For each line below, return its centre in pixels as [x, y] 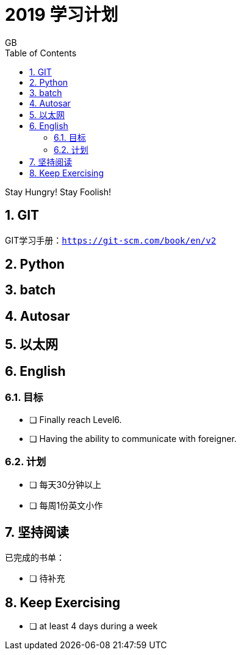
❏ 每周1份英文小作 [66, 506]
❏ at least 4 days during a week [94, 626]
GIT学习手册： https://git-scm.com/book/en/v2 [111, 240]
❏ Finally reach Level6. [76, 419]
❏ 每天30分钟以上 [65, 485]
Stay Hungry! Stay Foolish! [58, 192]
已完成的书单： [35, 558]
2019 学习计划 [62, 15]
